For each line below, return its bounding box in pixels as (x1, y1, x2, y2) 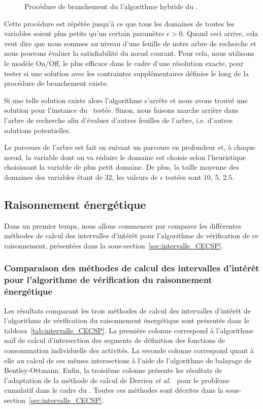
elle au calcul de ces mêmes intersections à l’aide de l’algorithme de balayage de (4, 355, 252, 365)
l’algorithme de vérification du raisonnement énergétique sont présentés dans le (4, 315, 249, 326)
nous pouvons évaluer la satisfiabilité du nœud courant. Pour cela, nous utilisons (4, 48, 254, 58)
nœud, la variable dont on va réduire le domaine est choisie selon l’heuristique (4, 151, 246, 162)
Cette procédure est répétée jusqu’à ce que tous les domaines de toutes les (4, 18, 235, 28)
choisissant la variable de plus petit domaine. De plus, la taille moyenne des (4, 162, 239, 172)
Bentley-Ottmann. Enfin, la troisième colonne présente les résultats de (4, 365, 222, 375)
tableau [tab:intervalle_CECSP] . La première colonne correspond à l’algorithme (4, 325, 253, 335)
